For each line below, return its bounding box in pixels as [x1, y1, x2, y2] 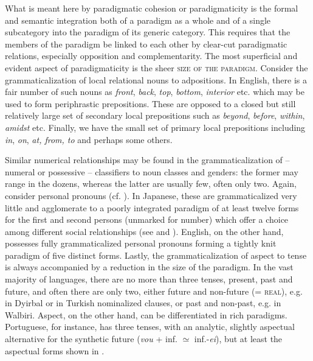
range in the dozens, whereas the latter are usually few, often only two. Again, [5, 177, 297, 190]
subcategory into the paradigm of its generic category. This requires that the [5, 26, 291, 38]
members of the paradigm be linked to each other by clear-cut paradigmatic [5, 37, 287, 50]
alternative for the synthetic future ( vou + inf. [5, 332, 177, 345]
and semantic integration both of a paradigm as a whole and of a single [5, 13, 271, 26]
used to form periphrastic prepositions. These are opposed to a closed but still [5, 97, 296, 110]
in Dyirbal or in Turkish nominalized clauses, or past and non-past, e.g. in [5, 296, 281, 309]
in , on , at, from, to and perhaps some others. [5, 133, 173, 145]
